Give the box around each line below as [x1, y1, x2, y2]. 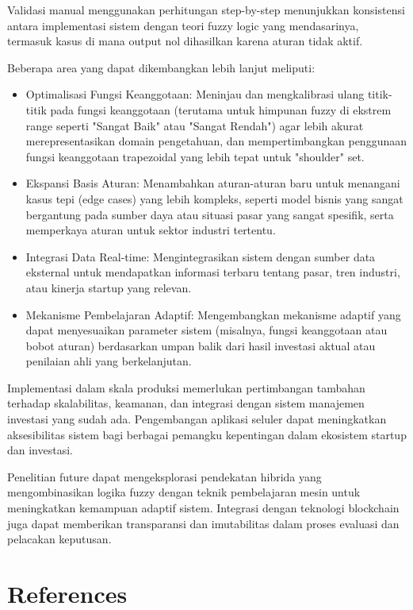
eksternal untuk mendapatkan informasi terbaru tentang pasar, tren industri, [25, 264, 400, 280]
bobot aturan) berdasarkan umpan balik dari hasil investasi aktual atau [25, 337, 376, 353]
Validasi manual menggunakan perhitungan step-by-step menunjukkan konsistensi [7, 2, 405, 17]
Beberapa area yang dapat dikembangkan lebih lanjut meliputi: [7, 59, 315, 75]
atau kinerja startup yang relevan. [25, 279, 192, 295]
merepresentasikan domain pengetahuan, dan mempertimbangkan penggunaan [25, 133, 407, 149]
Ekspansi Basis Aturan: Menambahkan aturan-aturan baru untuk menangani [25, 175, 400, 191]
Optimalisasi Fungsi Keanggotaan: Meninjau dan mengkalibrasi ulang [25, 86, 365, 102]
